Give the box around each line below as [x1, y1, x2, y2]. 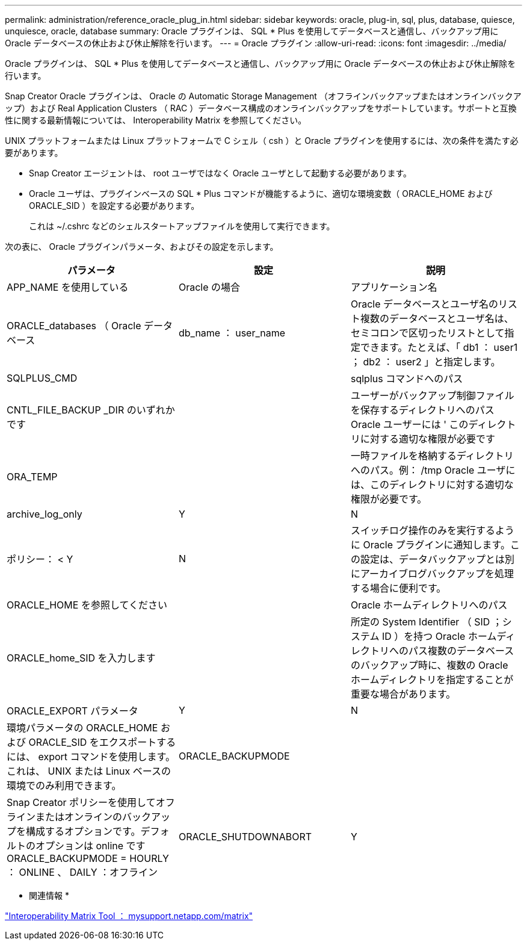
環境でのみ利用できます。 [7, 779, 122, 792]
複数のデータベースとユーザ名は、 [360, 312, 514, 324]
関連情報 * [29, 890, 69, 900]
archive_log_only [7, 508, 82, 520]
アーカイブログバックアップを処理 [360, 568, 514, 580]
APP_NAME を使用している [7, 281, 129, 293]
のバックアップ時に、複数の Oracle [350, 659, 508, 671]
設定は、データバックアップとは [360, 553, 505, 565]
